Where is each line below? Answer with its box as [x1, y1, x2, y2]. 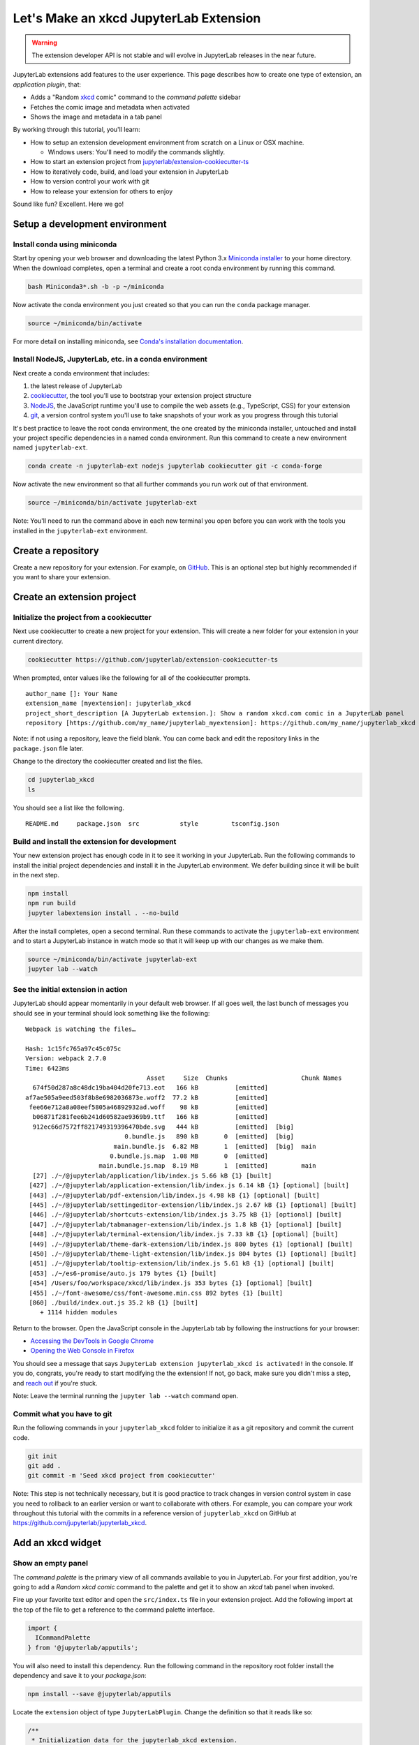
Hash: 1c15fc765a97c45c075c [25, 1044, 122, 1053]
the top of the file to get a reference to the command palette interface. [13, 1605, 215, 1614]
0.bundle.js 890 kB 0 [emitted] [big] [124, 1133, 295, 1141]
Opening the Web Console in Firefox [30, 1346, 135, 1355]
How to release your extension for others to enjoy [30, 187, 173, 195]
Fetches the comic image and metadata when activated [30, 103, 190, 111]
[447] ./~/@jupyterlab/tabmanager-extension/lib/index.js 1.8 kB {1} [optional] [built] [29, 1220, 342, 1228]
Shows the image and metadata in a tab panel [30, 112, 162, 121]
